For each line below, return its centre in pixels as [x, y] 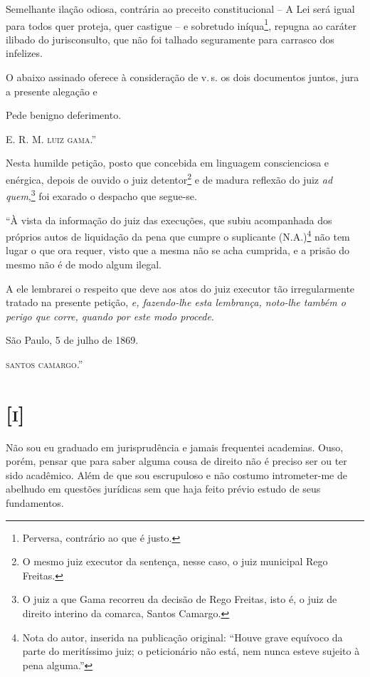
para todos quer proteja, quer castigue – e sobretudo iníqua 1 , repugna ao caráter [181, 24]
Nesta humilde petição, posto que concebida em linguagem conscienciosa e [168, 163]
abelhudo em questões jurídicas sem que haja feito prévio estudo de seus [163, 489]
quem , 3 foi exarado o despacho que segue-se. [101, 195]
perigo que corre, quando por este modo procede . [110, 316]
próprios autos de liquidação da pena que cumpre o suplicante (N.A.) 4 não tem [178, 235]
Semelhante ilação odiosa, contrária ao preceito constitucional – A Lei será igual [180, 9]
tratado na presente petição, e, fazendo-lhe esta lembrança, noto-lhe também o [176, 302]
